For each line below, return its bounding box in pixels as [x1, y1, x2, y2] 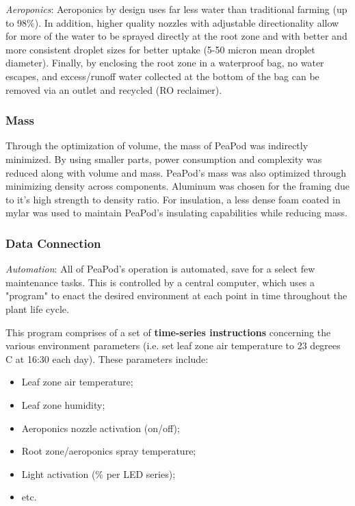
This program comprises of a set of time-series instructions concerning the [5, 325, 331, 339]
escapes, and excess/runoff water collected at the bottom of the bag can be [5, 68, 319, 83]
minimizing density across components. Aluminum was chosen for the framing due [5, 179, 350, 193]
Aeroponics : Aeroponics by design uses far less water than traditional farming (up [5, 2, 347, 16]
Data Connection [5, 234, 101, 251]
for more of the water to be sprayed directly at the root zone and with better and [5, 29, 347, 43]
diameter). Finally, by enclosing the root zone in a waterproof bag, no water [5, 55, 324, 70]
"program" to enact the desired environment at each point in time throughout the [5, 288, 347, 303]
